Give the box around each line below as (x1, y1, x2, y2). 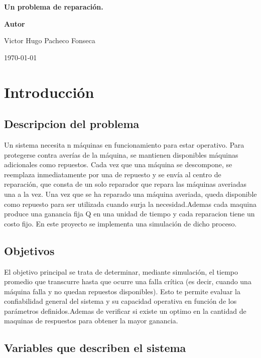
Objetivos (4, 243, 55, 258)
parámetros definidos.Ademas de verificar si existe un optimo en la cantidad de (4, 305, 246, 316)
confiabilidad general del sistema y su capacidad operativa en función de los (4, 296, 237, 306)
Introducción (4, 81, 94, 102)
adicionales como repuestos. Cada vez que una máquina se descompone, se (4, 159, 232, 170)
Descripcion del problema (4, 116, 140, 132)
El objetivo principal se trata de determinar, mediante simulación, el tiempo (4, 266, 238, 277)
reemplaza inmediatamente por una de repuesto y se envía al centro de (4, 169, 221, 179)
